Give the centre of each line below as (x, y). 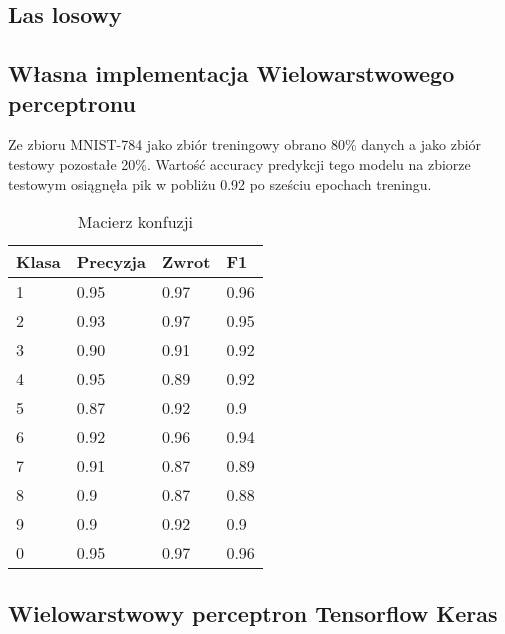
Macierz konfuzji (135, 222)
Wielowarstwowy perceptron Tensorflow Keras (253, 612)
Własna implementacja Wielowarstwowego (231, 73)
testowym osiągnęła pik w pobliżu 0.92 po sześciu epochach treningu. (220, 183)
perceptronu (72, 102)
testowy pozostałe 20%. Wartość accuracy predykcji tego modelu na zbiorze (239, 163)
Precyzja (111, 262)
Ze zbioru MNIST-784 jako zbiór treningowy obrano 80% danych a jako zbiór (245, 144)
